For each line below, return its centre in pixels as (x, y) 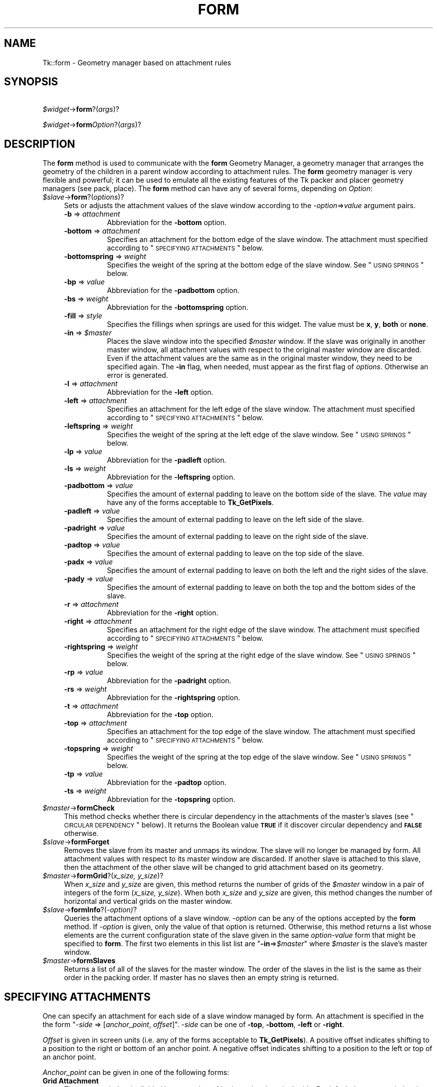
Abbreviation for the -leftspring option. (171, 477)
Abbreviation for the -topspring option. (171, 800)
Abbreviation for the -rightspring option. (174, 698)
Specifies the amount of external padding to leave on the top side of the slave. (235, 553)
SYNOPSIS (31, 82)
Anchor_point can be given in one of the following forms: (136, 1073)
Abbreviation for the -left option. (160, 392)
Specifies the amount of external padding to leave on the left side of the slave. (235, 520)
